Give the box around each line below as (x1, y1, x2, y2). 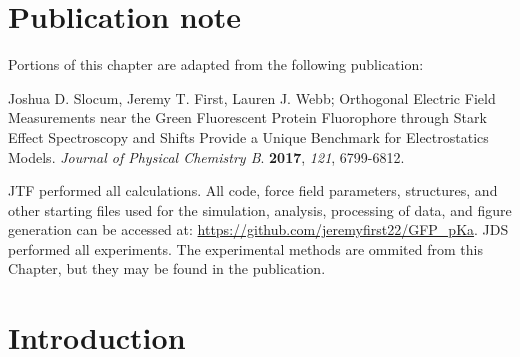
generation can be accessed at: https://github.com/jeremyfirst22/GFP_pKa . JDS (8, 219, 509, 240)
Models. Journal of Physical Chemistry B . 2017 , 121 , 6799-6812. (8, 146, 405, 167)
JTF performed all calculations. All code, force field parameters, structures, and (8, 180, 498, 201)
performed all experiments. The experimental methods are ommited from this (8, 238, 483, 259)
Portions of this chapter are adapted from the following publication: (8, 54, 424, 75)
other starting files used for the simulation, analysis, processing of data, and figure (8, 199, 512, 220)
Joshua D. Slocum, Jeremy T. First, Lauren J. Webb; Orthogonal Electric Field (8, 87, 496, 108)
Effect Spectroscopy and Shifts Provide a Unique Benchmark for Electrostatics (8, 126, 489, 147)
